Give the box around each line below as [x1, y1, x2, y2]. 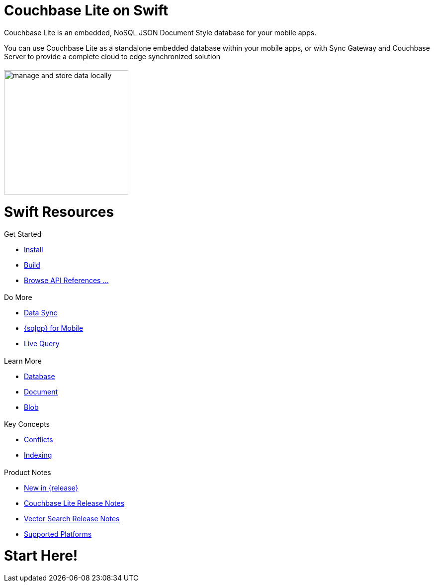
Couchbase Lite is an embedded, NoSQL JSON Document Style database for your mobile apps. [4, 28, 317, 37]
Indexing [24, 451, 52, 460]
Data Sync [24, 308, 58, 317]
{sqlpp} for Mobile [24, 324, 84, 333]
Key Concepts [4, 420, 50, 429]
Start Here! [4, 547, 78, 565]
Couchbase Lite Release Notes [24, 498, 125, 507]
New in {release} [24, 483, 79, 492]
